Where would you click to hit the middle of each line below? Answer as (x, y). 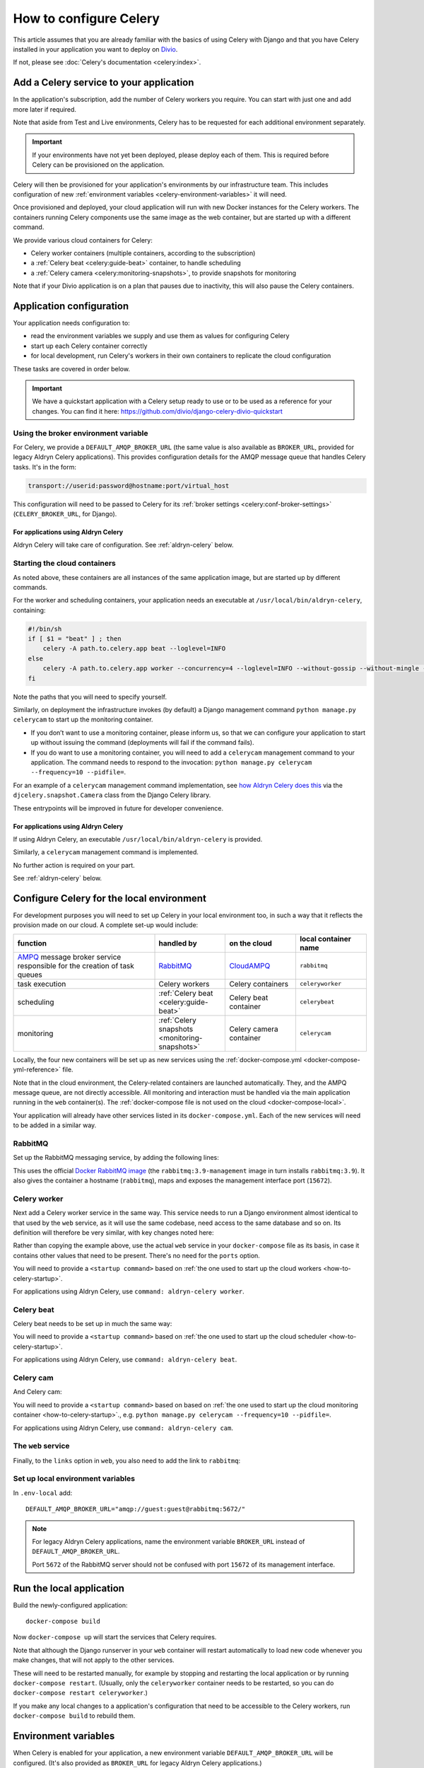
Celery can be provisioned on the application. (99, 165)
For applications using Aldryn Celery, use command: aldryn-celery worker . (129, 1291)
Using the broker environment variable (81, 433)
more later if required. (45, 109)
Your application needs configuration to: (71, 323)
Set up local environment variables (74, 1479)
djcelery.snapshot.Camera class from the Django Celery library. (112, 795)
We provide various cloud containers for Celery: (83, 240)
